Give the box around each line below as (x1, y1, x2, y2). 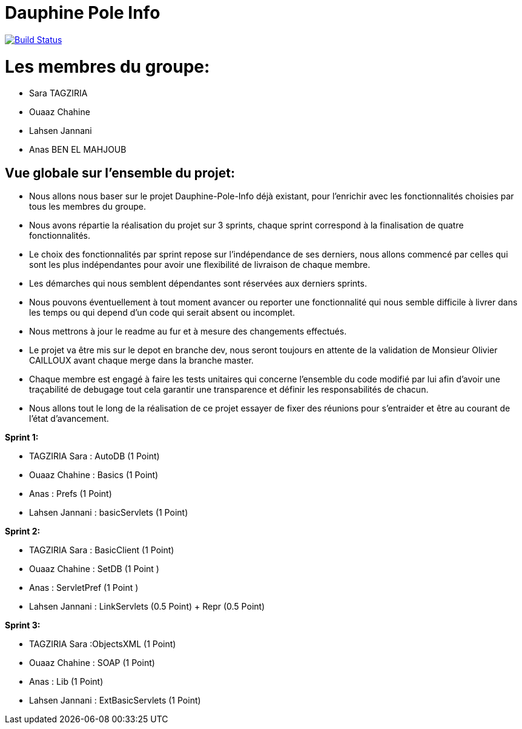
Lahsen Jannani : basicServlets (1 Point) (29, 507, 188, 518)
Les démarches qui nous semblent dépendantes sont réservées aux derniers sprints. (29, 278, 367, 289)
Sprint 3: (5, 620, 41, 631)
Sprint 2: (5, 526, 41, 537)
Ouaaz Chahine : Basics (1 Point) (29, 470, 159, 481)
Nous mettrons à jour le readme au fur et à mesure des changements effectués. (29, 326, 347, 337)
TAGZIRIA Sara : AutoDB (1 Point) (29, 451, 160, 462)
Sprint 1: (5, 432, 39, 443)
